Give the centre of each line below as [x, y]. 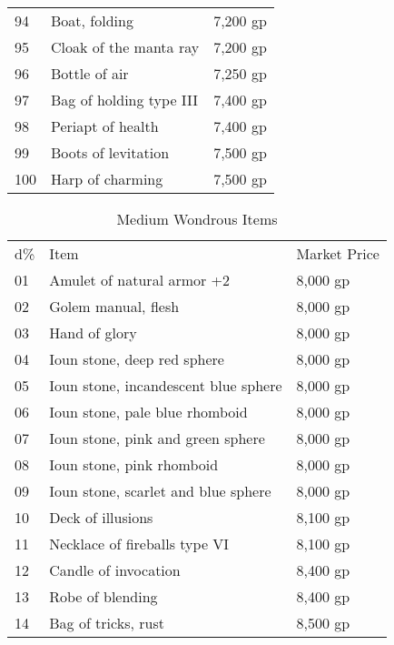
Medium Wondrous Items [197, 219]
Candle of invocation [115, 570]
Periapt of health [105, 126]
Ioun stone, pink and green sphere [157, 438]
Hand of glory [93, 333]
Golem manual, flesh [114, 306]
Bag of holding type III [125, 100]
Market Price [338, 253]
